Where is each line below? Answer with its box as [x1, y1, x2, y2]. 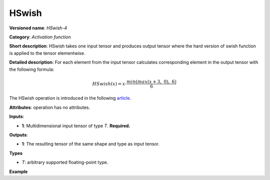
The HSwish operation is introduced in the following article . [9, 95, 131, 101]
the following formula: [9, 66, 54, 72]
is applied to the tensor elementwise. [9, 50, 85, 56]
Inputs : [9, 114, 24, 120]
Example [9, 169, 28, 175]
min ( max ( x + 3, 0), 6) [126, 79, 177, 84]
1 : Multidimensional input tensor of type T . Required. [21, 123, 130, 129]
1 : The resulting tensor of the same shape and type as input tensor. [21, 141, 160, 147]
